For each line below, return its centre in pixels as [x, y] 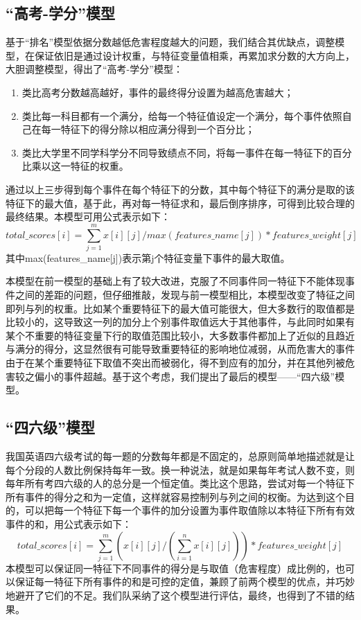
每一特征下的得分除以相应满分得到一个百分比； [148, 129]
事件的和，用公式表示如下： [69, 523]
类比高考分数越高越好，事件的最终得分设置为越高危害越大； [158, 92]
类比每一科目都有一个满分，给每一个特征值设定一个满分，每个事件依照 [182, 115]
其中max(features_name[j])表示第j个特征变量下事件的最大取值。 [148, 257]
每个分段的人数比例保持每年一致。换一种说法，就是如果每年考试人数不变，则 [180, 469]
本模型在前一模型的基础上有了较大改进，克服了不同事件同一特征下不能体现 [175, 281]
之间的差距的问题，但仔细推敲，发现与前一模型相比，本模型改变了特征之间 [185, 295]
